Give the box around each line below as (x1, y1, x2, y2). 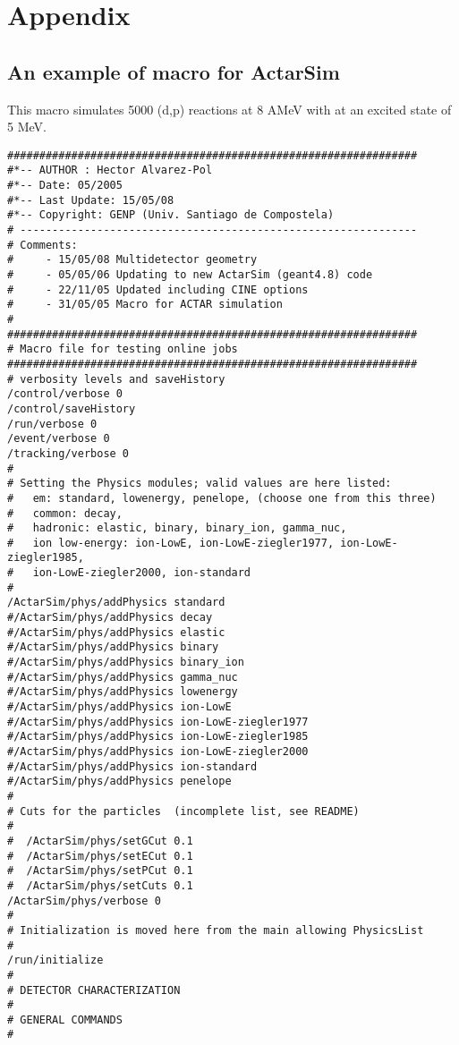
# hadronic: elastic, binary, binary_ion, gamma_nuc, (7, 522, 347, 535)
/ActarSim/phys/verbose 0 (7, 894, 161, 907)
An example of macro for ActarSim (7, 57, 340, 85)
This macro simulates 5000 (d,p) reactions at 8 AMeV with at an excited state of (7, 99, 452, 118)
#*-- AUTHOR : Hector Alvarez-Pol (7, 164, 213, 177)
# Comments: (7, 238, 78, 251)
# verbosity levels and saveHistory (7, 372, 225, 386)
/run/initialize (7, 954, 104, 967)
